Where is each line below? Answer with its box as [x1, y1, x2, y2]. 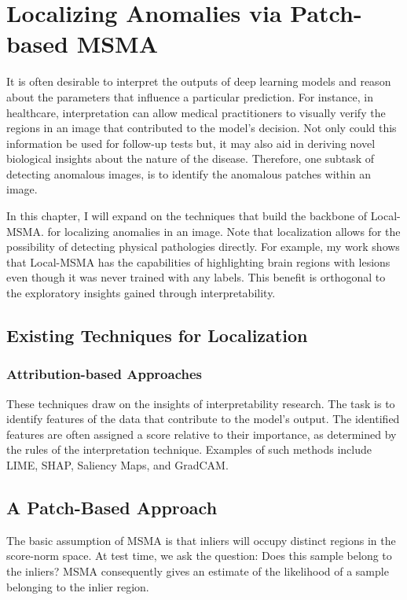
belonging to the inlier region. [6, 578, 149, 594]
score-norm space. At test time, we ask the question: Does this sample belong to [6, 547, 392, 564]
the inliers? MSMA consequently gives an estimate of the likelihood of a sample [6, 562, 389, 579]
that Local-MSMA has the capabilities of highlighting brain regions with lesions [6, 253, 390, 270]
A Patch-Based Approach [6, 495, 218, 519]
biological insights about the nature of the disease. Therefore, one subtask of [6, 150, 375, 167]
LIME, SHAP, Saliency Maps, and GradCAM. [6, 457, 229, 473]
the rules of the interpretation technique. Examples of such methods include [6, 441, 372, 458]
